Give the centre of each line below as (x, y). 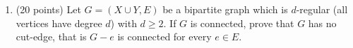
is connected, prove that (242, 23)
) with (124, 23)
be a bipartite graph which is (225, 9)
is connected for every (164, 37)
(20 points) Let (48, 9)
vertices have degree (59, 23)
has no (322, 23)
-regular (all (322, 9)
